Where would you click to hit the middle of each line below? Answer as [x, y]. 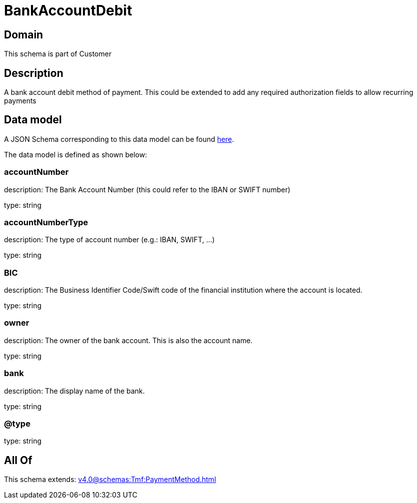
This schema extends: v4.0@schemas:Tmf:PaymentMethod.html [110, 480]
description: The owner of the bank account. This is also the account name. [128, 340]
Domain [24, 34]
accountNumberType [46, 222]
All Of [18, 460]
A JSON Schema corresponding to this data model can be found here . [119, 139]
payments [20, 101]
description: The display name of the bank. [74, 391]
